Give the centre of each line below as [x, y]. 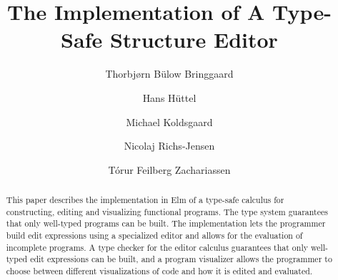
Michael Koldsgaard [169, 121]
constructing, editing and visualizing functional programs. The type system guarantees [167, 211]
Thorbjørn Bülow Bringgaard [169, 74]
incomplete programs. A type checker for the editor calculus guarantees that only [157, 247]
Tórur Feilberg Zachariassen [169, 169]
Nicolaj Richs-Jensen [169, 146]
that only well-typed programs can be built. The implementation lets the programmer [166, 223]
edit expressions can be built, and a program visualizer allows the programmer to [181, 259]
